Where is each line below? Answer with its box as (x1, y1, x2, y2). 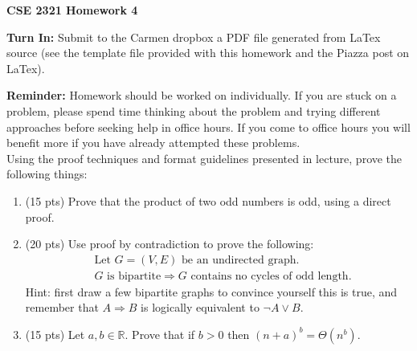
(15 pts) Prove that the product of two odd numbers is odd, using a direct (25, 192, 391, 209)
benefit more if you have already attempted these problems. (6, 134, 300, 151)
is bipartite (107, 270, 161, 282)
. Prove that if (125, 325, 195, 342)
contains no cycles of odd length (190, 270, 349, 282)
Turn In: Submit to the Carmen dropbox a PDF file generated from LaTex (6, 28, 381, 45)
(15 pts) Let (25, 325, 85, 342)
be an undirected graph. (182, 254, 300, 266)
